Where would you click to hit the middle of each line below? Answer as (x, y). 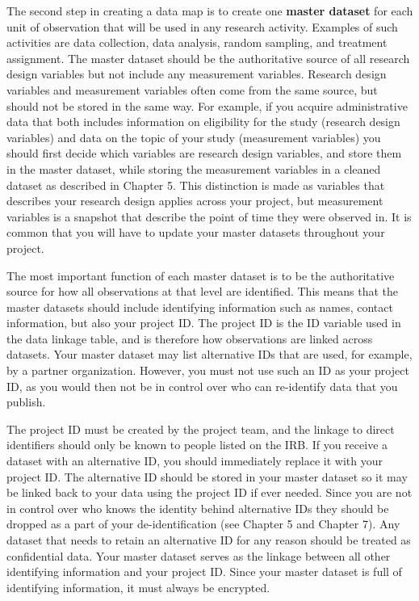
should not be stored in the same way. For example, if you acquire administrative (207, 105)
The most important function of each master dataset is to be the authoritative (201, 275)
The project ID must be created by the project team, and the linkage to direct (201, 429)
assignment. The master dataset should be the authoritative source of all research (208, 58)
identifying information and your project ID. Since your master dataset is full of (204, 572)
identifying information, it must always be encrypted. (138, 587)
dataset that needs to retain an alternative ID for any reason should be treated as (209, 540)
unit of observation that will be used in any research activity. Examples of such (202, 26)
